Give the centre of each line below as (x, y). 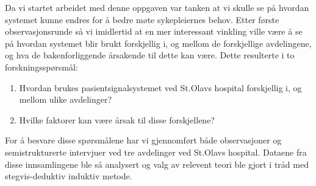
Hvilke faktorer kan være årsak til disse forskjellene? (117, 119)
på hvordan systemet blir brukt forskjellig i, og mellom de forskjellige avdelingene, (158, 43)
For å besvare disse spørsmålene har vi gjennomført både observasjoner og (143, 140)
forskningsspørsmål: (41, 67)
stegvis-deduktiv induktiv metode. (69, 176)
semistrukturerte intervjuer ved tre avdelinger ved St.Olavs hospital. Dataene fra (156, 152)
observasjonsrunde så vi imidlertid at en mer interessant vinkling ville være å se (154, 31)
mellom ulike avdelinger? (66, 99)
